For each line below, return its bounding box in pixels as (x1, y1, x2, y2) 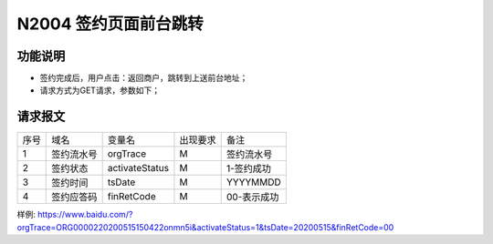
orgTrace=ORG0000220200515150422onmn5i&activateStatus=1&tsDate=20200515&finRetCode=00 (16, 221, 394, 232)
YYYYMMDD (226, 176, 282, 188)
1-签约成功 (226, 162, 271, 175)
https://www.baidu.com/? (37, 209, 133, 220)
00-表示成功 (226, 191, 279, 204)
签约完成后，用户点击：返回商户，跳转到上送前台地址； (39, 73, 248, 84)
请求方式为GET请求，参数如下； (39, 85, 160, 96)
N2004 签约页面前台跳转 (16, 14, 205, 34)
